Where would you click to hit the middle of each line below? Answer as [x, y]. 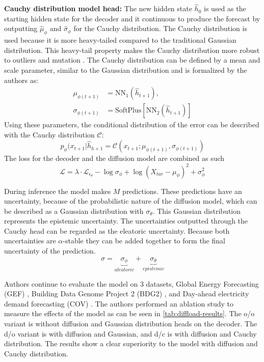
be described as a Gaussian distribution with [74, 211]
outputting [21, 28]
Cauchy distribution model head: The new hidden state [98, 8]
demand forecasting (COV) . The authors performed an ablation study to [119, 303]
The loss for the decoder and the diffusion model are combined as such [114, 158]
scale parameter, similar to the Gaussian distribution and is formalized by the [126, 69]
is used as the [225, 8]
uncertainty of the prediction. [50, 251]
